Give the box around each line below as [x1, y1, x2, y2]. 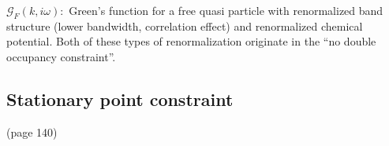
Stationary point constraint [6, 86, 234, 111]
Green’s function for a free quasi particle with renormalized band [69, 2, 383, 18]
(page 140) [6, 123, 58, 140]
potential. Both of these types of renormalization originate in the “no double [6, 33, 376, 49]
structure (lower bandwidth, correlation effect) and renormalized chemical [6, 17, 363, 34]
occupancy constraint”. [6, 48, 116, 64]
